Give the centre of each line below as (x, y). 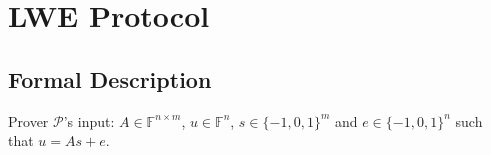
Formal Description (110, 78)
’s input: (89, 120)
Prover (28, 120)
